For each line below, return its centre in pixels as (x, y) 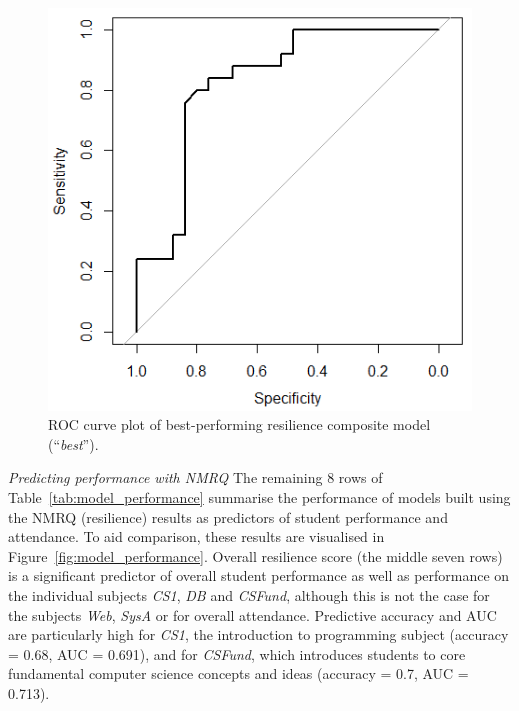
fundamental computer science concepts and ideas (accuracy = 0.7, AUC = (238, 673)
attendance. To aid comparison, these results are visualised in (196, 536)
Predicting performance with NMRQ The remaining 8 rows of (195, 477)
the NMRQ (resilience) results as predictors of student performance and (228, 516)
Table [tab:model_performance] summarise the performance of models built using (259, 496)
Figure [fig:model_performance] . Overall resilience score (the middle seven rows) (255, 555)
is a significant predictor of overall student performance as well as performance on (259, 575)
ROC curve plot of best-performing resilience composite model (239, 424)
